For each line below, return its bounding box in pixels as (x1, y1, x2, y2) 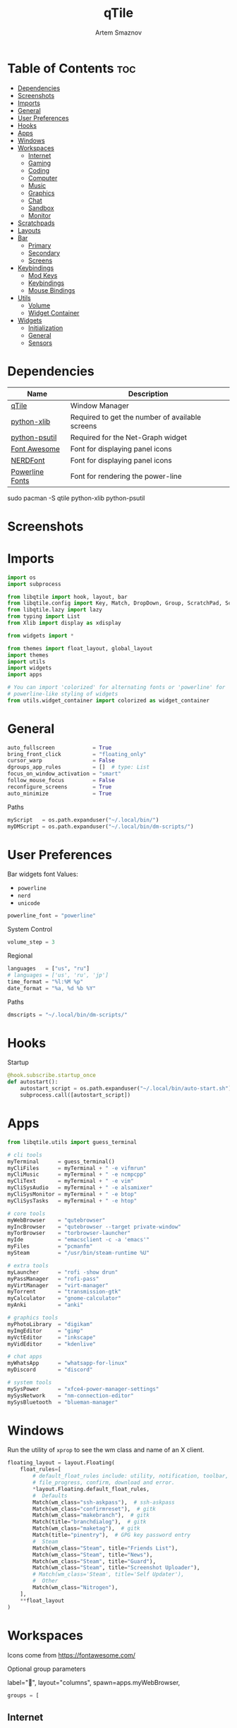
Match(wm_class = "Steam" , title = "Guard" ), (32, 1557, 157, 1565)
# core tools (7, 1210, 46, 1217)
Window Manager (70, 401, 129, 410)
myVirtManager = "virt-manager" (7, 1282, 109, 1289)
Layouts (17, 226, 41, 234)
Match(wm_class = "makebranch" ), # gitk (32, 1511, 150, 1519)
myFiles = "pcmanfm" (7, 1243, 93, 1250)
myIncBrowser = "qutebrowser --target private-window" (7, 1223, 181, 1230)
